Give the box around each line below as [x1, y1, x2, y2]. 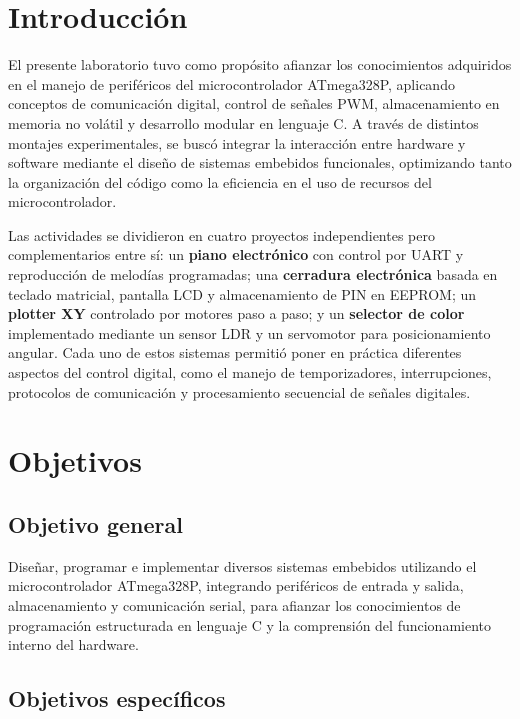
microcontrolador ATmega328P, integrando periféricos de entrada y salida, [8, 575, 464, 596]
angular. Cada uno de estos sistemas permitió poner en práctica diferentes [8, 342, 462, 363]
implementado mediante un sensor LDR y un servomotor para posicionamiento [8, 322, 491, 343]
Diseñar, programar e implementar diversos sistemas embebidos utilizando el [8, 555, 477, 576]
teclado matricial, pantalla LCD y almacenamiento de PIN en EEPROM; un [8, 283, 477, 304]
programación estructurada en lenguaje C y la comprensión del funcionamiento [8, 614, 491, 635]
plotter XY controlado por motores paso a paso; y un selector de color [8, 303, 465, 324]
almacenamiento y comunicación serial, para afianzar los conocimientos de [8, 594, 461, 615]
